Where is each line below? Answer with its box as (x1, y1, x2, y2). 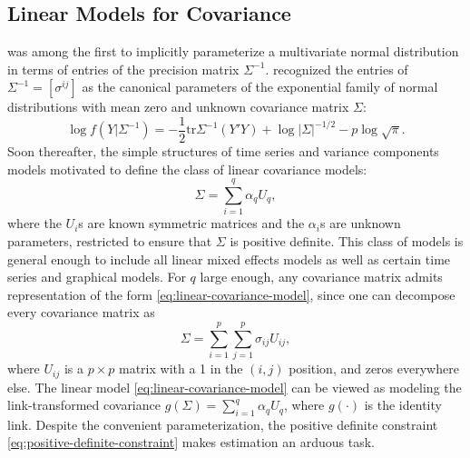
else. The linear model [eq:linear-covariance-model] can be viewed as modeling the (7, 377, 462, 396)
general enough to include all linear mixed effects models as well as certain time (7, 249, 451, 268)
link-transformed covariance (7, 395, 161, 414)
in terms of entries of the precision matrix (7, 59, 240, 78)
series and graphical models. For (7, 267, 186, 286)
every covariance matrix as (7, 303, 155, 322)
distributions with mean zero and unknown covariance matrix (7, 97, 349, 116)
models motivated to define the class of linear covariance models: (7, 159, 367, 178)
